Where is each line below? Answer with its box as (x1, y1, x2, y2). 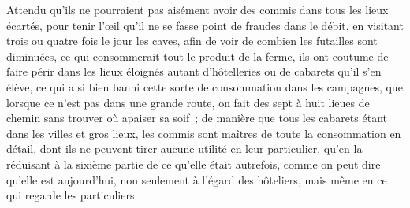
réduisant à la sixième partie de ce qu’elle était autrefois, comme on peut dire (6, 155, 381, 172)
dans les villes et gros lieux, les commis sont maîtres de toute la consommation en (6, 124, 401, 141)
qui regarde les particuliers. (6, 187, 138, 203)
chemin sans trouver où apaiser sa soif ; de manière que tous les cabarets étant (6, 110, 387, 126)
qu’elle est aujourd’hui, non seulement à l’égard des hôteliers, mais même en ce (6, 171, 387, 188)
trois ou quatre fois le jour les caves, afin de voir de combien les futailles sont (6, 32, 378, 49)
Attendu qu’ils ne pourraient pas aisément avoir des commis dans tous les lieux (6, 2, 389, 17)
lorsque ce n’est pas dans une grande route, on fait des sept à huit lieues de (6, 94, 370, 110)
